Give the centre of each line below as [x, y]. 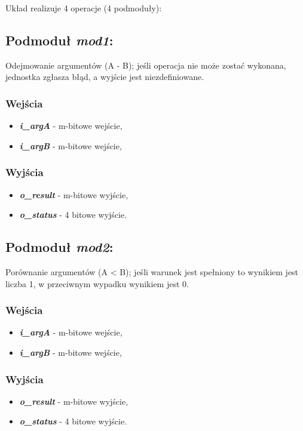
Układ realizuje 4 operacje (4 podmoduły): [84, 8]
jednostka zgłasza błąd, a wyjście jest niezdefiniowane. [105, 77]
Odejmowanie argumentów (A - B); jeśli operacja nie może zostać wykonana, [146, 65]
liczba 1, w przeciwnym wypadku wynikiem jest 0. [97, 283]
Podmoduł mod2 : [59, 247]
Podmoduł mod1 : [59, 40]
